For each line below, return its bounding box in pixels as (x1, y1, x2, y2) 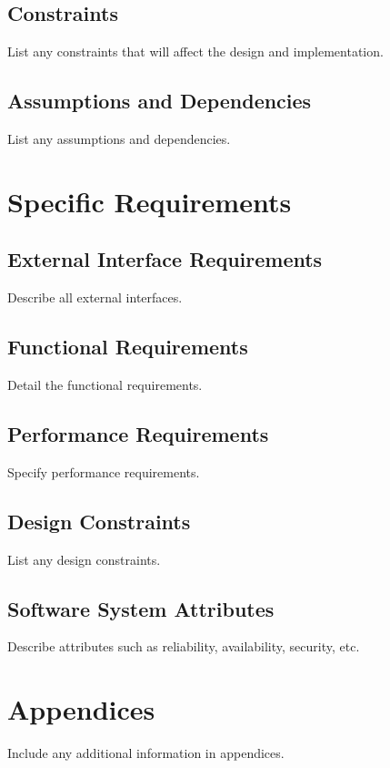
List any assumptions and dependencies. (7, 129, 231, 148)
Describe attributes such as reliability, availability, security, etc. (7, 637, 360, 656)
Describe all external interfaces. (7, 288, 183, 307)
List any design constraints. (7, 549, 161, 568)
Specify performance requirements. (7, 462, 200, 481)
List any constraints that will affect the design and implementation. (7, 42, 384, 61)
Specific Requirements (7, 182, 292, 220)
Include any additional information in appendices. (7, 743, 285, 763)
